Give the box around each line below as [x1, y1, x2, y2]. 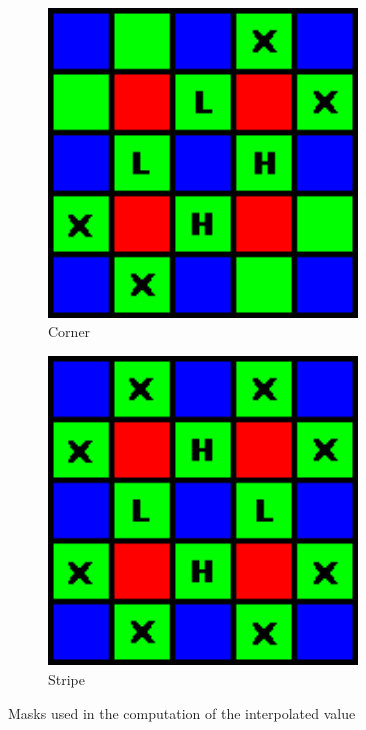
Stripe [48, 668, 86, 689]
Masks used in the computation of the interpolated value [8, 702, 356, 723]
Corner [48, 321, 91, 342]
